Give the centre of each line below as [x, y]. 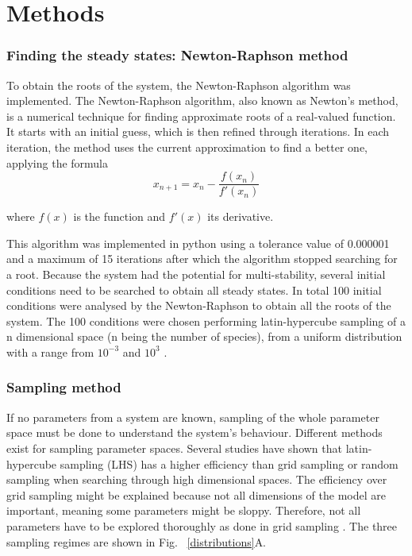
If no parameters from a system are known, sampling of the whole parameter [193, 417]
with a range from [50, 351]
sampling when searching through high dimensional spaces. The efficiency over [197, 479]
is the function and [119, 216]
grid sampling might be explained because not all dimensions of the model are [196, 494]
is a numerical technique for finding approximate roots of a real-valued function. [201, 116]
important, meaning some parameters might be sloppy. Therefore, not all [184, 510]
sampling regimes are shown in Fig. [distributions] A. [137, 541]
